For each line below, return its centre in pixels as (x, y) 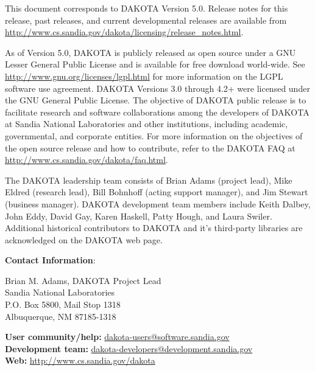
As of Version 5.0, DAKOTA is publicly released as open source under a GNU (150, 52)
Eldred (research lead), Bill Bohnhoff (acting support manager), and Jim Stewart (157, 192)
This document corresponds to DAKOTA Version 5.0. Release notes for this (147, 8)
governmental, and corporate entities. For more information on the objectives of (154, 135)
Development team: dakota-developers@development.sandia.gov (129, 348)
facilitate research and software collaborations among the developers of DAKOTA (157, 112)
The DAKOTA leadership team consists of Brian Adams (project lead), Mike (149, 180)
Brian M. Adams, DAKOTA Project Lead (83, 280)
